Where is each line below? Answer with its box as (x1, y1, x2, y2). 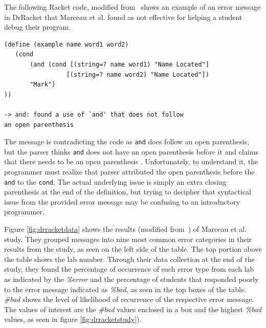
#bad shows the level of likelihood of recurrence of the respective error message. (4, 294, 254, 304)
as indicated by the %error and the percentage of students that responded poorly (4, 274, 259, 285)
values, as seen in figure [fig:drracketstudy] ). (4, 314, 142, 324)
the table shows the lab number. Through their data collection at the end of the (4, 253, 255, 264)
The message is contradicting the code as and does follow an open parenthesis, (4, 136, 249, 147)
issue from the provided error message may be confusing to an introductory (4, 196, 240, 207)
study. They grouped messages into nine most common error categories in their (4, 233, 252, 244)
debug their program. (4, 21, 71, 32)
